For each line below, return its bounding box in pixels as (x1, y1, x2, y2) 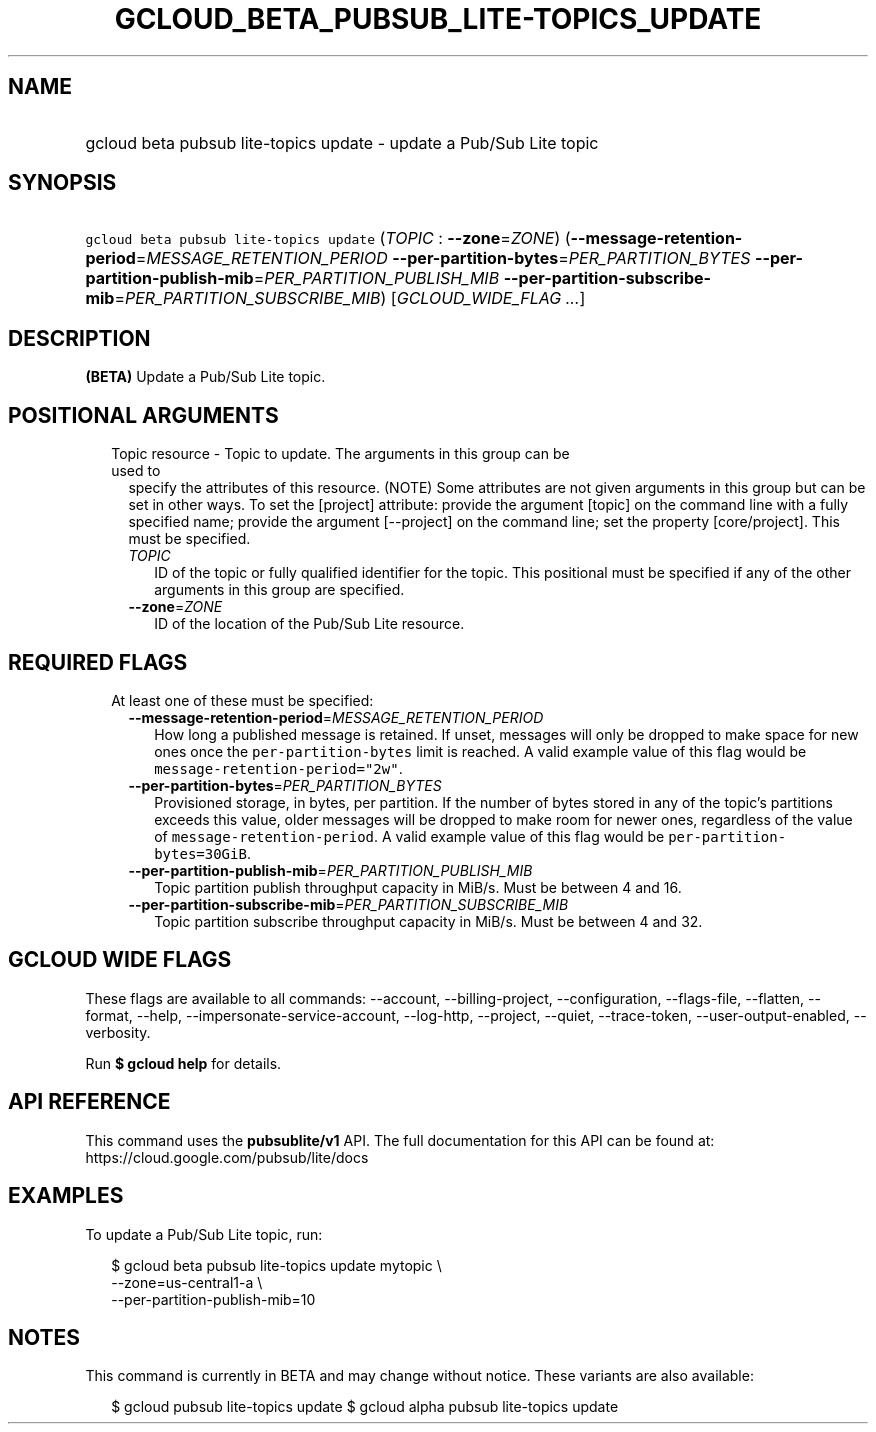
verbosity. (85, 1023, 151, 1041)
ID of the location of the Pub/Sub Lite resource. (154, 615, 465, 633)
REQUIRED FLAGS (8, 649, 188, 675)
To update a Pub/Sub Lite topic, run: (85, 1225, 323, 1243)
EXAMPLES (8, 1183, 124, 1209)
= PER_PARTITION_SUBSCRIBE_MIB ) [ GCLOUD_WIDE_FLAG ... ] (114, 288, 586, 309)
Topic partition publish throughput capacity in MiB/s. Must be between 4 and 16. (154, 878, 682, 896)
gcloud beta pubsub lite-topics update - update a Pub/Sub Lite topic (85, 132, 599, 153)
